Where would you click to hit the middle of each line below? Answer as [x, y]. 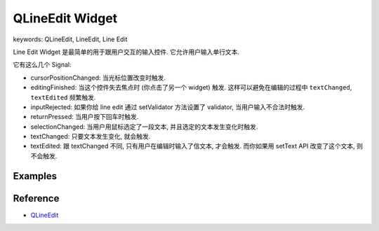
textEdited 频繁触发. [63, 97]
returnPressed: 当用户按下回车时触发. [85, 117]
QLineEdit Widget [65, 18]
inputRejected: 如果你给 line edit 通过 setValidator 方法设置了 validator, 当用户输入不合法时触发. [168, 107]
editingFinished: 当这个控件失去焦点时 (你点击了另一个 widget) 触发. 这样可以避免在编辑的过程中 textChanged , [191, 87]
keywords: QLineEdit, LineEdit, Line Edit [70, 39]
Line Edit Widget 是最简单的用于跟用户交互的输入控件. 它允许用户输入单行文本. [126, 52]
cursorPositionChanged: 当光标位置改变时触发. [98, 78]
